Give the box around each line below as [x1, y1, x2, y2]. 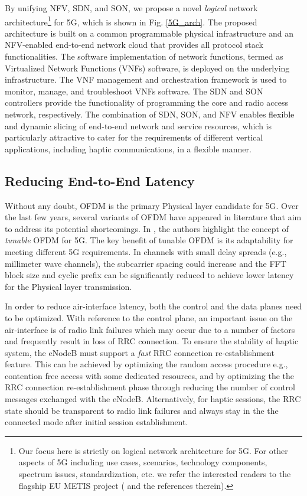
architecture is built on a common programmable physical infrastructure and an [5, 27, 293, 39]
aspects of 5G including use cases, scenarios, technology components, [18, 456, 267, 468]
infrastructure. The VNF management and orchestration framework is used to [5, 73, 287, 86]
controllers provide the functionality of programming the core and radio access [5, 96, 289, 109]
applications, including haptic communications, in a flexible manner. [5, 142, 252, 155]
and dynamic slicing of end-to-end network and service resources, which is [5, 119, 272, 132]
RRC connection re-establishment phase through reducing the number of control [5, 381, 295, 393]
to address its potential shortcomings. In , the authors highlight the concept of [5, 222, 289, 234]
